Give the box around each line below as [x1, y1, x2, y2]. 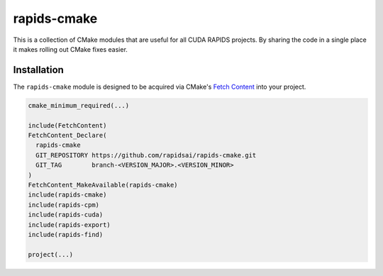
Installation [13, 64, 64, 76]
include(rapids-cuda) [28, 211, 104, 219]
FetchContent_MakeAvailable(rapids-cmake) [28, 181, 178, 189]
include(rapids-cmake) [28, 191, 107, 199]
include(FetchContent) [28, 121, 107, 129]
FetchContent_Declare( [28, 131, 107, 139]
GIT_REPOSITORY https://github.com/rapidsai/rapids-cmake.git [35, 151, 257, 159]
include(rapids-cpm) [28, 201, 99, 209]
